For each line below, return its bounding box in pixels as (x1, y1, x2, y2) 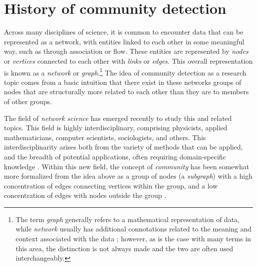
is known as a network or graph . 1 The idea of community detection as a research (4, 66, 247, 77)
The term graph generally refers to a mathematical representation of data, (15, 214, 240, 224)
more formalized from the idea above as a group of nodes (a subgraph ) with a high (4, 171, 253, 181)
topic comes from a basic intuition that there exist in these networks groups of (4, 76, 242, 87)
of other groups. (4, 96, 52, 106)
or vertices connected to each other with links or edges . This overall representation (4, 55, 253, 66)
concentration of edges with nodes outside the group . (4, 190, 167, 200)
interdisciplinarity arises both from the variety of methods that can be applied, (4, 142, 243, 152)
